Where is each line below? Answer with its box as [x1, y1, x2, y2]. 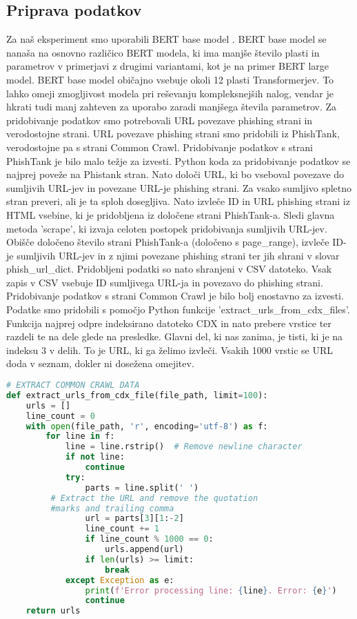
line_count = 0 [25, 411, 95, 421]
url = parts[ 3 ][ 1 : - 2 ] [85, 513, 184, 524]
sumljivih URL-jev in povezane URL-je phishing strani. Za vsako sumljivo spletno [6, 180, 352, 195]
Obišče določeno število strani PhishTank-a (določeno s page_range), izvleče [6, 235, 329, 249]
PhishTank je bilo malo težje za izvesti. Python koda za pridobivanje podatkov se [6, 153, 351, 168]
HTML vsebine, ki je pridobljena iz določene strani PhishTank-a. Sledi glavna [6, 207, 335, 222]
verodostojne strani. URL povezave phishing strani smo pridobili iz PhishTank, [6, 126, 340, 141]
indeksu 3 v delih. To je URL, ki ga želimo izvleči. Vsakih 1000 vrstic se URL [6, 342, 333, 357]
